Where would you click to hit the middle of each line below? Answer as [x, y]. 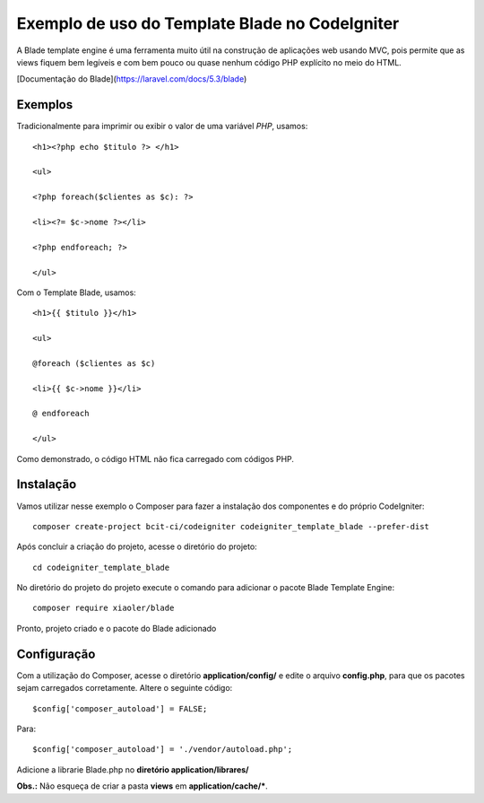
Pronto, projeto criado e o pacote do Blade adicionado [117, 628]
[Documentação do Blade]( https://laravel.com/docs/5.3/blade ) [132, 79]
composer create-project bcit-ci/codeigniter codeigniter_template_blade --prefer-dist [231, 526]
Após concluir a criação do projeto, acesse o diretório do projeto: [137, 546]
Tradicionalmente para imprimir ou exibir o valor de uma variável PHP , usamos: [162, 127]
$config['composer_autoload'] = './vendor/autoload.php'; [163, 750]
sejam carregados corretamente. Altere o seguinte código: [125, 688]
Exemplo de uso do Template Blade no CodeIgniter [208, 23]
